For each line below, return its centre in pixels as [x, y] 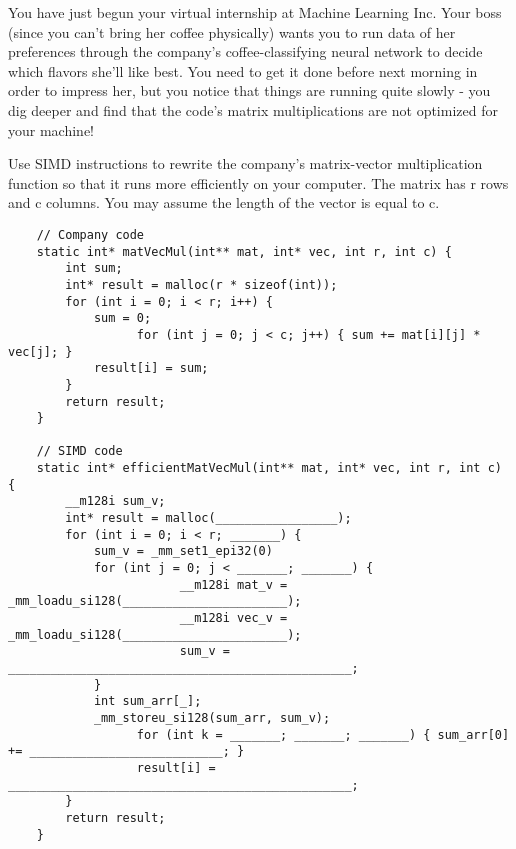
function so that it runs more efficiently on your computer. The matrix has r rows [258, 182]
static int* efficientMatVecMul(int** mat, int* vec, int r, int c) [269, 468]
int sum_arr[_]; [147, 701]
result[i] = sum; [151, 368]
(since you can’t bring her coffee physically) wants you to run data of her [232, 31]
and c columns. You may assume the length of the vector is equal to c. [224, 202]
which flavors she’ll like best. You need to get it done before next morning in [243, 70]
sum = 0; [122, 318]
